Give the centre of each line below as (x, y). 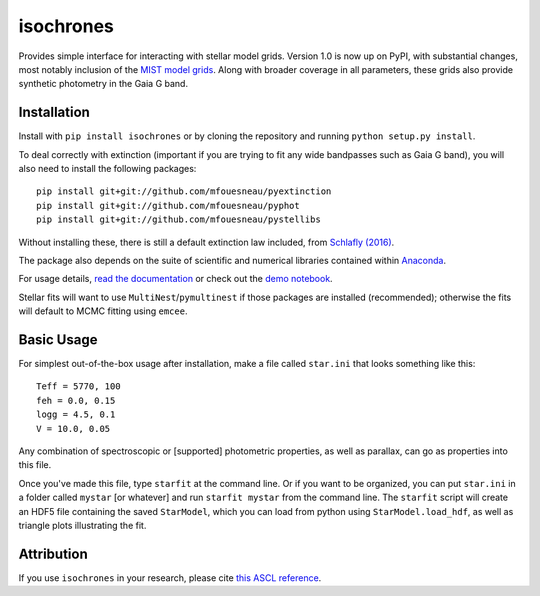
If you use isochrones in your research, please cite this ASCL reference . (170, 577)
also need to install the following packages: (107, 169)
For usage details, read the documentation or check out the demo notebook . (176, 279)
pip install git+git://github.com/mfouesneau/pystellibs (179, 219)
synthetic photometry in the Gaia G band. (103, 84)
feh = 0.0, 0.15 (76, 400)
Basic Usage (58, 339)
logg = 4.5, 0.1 (76, 414)
